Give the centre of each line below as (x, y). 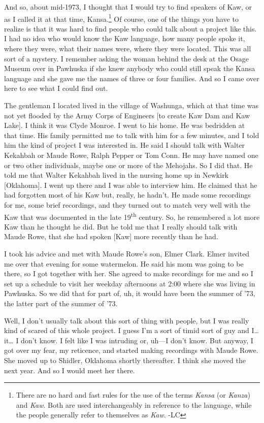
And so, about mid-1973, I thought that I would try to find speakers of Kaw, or (128, 7)
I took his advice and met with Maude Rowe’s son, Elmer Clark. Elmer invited (127, 253)
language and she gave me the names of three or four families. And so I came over (132, 78)
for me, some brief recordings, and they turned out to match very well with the (127, 204)
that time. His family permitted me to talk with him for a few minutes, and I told (132, 135)
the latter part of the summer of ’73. (61, 303)
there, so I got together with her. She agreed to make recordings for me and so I (129, 273)
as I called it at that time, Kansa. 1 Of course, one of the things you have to (121, 18)
